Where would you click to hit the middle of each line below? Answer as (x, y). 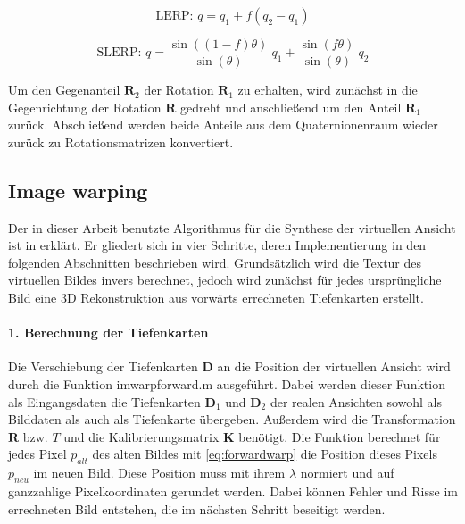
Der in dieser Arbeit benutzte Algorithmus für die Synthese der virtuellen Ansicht (232, 227)
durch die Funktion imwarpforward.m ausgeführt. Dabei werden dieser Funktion (227, 384)
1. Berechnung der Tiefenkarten (108, 333)
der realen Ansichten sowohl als (356, 401)
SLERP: (119, 53)
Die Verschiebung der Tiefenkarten (103, 366)
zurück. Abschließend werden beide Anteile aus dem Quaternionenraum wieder (223, 125)
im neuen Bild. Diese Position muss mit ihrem (159, 473)
